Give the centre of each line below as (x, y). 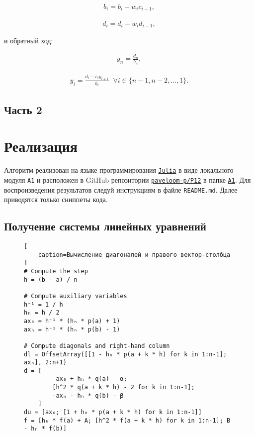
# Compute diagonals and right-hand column (97, 346)
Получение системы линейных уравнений (105, 226)
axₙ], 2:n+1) (45, 363)
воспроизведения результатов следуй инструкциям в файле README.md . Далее (121, 189)
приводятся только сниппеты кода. (56, 199)
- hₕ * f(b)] (45, 429)
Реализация (41, 146)
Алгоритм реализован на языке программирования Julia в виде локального (119, 170)
